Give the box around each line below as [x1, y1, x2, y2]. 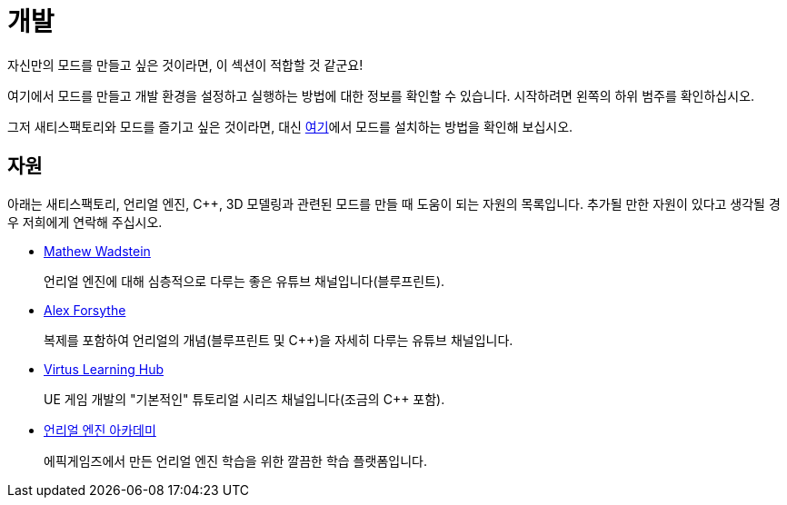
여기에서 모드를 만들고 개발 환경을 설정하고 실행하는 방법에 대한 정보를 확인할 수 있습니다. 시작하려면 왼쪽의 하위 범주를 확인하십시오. [7, 87, 755, 104]
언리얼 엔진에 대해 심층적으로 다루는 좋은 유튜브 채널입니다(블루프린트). [44, 272, 445, 289]
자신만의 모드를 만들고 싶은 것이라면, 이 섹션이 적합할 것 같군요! [7, 56, 364, 73]
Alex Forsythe [44, 302, 126, 318]
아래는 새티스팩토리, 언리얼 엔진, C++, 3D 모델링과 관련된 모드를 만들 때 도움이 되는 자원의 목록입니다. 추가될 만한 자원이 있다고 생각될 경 [7, 195, 781, 212]
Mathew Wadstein [44, 243, 151, 259]
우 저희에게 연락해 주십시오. [7, 213, 163, 230]
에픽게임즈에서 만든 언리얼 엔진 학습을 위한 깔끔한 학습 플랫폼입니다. [44, 452, 427, 469]
